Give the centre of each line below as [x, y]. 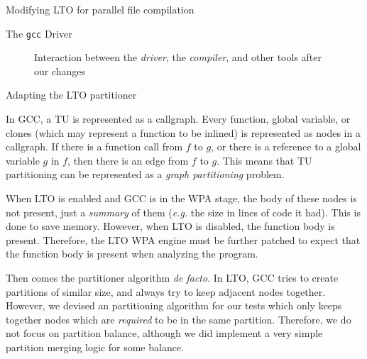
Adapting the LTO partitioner [71, 95]
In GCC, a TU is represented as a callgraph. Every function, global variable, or [178, 119]
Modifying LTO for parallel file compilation [100, 9]
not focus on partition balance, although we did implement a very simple [164, 333]
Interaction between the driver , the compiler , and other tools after [178, 57]
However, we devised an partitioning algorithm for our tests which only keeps [174, 305]
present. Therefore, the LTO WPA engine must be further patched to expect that [183, 239]
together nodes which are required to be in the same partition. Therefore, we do [179, 319]
